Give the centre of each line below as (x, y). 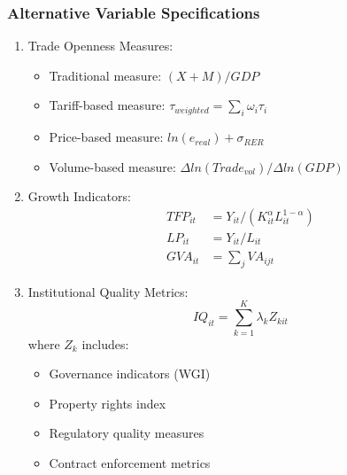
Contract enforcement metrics (130, 462)
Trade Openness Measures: (100, 46)
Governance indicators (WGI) (130, 374)
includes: (105, 343)
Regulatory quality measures (127, 433)
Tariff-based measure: (107, 105)
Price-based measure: (106, 137)
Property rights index (108, 403)
